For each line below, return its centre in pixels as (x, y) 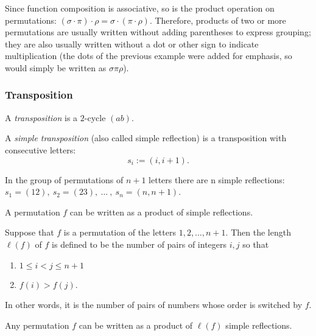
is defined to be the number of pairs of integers (139, 244)
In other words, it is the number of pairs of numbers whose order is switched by (154, 305)
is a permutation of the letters (120, 232)
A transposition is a (41, 117)
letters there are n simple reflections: (217, 179)
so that (256, 244)
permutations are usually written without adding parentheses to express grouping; (158, 32)
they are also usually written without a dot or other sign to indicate (132, 44)
